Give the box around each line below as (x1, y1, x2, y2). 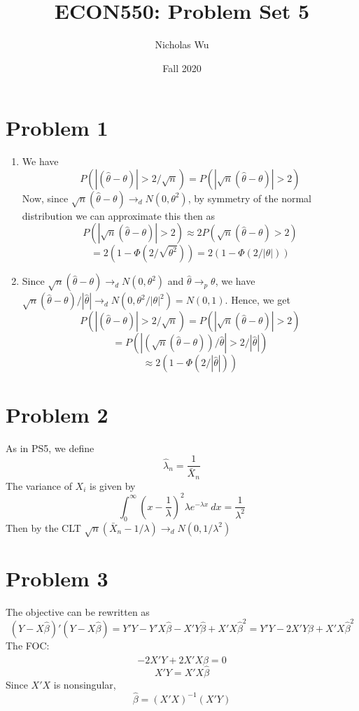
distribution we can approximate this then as (22, 208, 216, 223)
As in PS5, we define (6, 440, 94, 455)
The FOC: (6, 638, 50, 652)
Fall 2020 (162, 60, 202, 75)
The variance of (6, 478, 72, 493)
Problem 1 (6, 113, 108, 142)
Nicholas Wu (155, 37, 209, 52)
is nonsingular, (53, 677, 116, 691)
